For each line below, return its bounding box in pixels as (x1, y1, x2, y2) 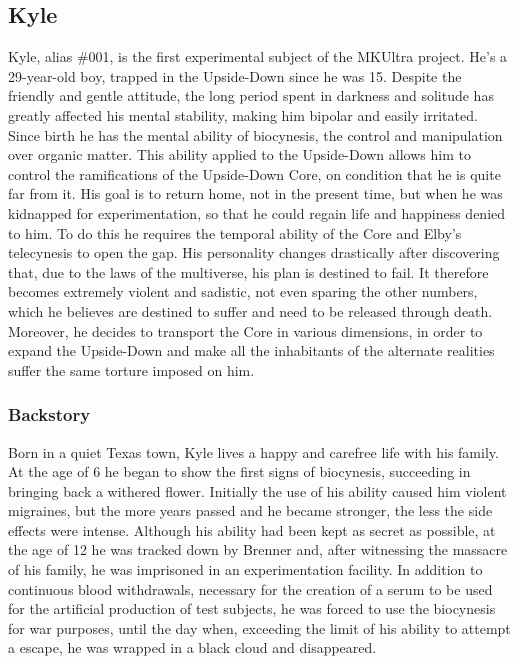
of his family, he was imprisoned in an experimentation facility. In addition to (8, 559, 483, 580)
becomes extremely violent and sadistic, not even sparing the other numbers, (8, 281, 478, 302)
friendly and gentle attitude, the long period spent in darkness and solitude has (8, 85, 494, 106)
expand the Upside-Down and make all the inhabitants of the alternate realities (8, 340, 495, 361)
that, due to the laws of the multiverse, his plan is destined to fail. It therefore (8, 261, 489, 282)
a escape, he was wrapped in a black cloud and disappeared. (8, 637, 377, 658)
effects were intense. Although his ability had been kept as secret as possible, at (8, 519, 496, 540)
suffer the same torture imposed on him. (8, 359, 255, 380)
